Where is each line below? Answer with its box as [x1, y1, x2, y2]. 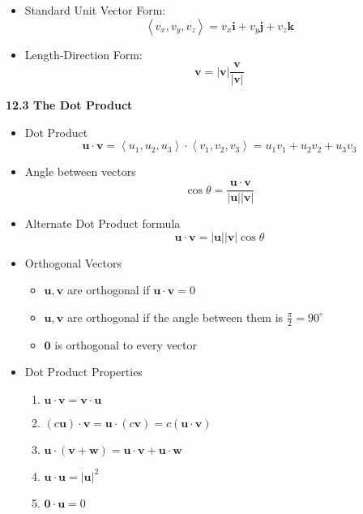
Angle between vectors [24, 163, 136, 180]
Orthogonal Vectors [24, 254, 122, 271]
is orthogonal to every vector [54, 336, 197, 353]
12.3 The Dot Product [6, 96, 133, 114]
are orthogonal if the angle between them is [66, 308, 284, 325]
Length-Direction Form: [24, 45, 143, 62]
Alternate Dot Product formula [24, 215, 181, 232]
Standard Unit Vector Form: [24, 2, 166, 18]
